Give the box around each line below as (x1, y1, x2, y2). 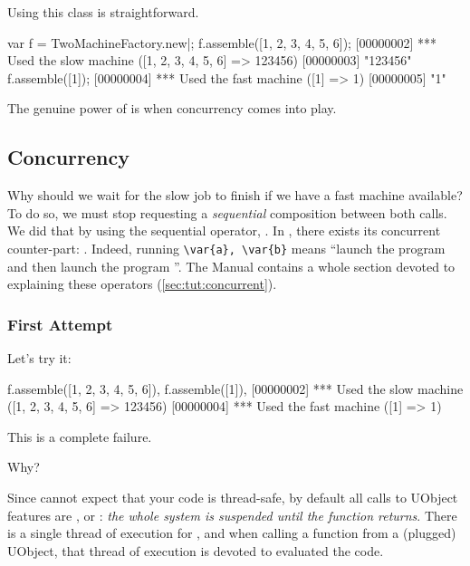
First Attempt (7, 312, 113, 335)
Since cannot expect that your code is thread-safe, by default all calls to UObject (7, 487, 458, 506)
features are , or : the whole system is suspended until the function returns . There (7, 505, 457, 524)
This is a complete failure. (7, 427, 152, 446)
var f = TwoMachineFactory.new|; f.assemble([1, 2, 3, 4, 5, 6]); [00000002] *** (7, 33, 437, 52)
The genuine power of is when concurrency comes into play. (7, 99, 337, 118)
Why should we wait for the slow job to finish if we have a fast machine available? (7, 186, 463, 205)
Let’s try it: (7, 349, 72, 368)
